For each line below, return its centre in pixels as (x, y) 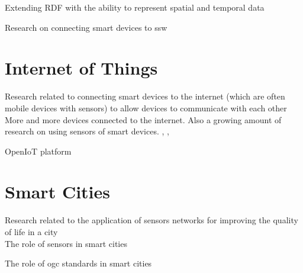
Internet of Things (81, 68)
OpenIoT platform (38, 151)
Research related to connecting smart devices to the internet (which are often (145, 96)
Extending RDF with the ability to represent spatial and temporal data (135, 7)
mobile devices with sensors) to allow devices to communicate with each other (146, 107)
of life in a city (31, 232)
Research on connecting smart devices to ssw (86, 27)
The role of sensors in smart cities (66, 243)
